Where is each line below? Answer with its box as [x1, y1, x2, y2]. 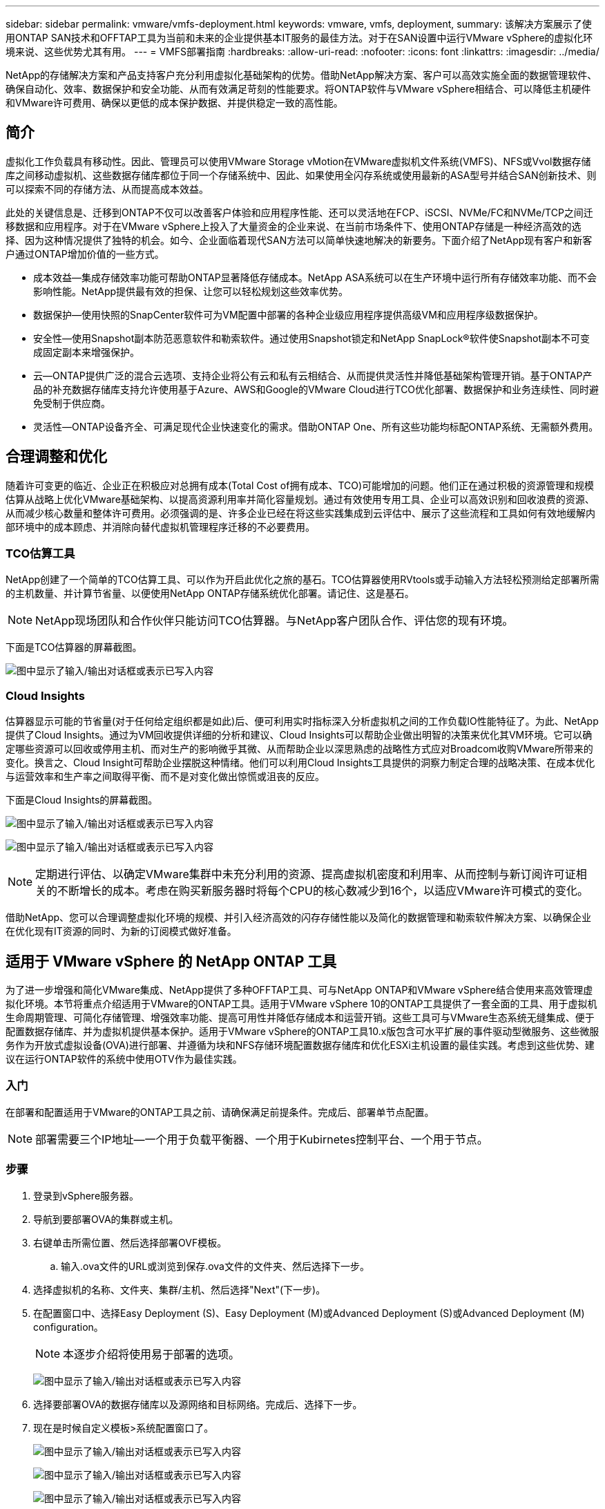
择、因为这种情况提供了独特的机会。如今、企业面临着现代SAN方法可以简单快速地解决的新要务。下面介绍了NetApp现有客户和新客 [6, 234, 593, 246]
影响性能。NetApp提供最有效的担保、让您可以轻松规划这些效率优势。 [33, 285, 349, 297]
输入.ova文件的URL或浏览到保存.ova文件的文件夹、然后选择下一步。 [61, 1260, 369, 1272]
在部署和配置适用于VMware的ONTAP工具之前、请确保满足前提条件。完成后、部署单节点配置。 [6, 1105, 434, 1118]
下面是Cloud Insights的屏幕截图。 [6, 794, 158, 806]
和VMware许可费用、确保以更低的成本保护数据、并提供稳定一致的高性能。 [6, 97, 343, 108]
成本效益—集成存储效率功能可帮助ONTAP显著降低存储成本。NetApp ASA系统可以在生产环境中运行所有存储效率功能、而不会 [33, 271, 597, 283]
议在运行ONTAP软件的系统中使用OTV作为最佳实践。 [6, 1053, 242, 1065]
